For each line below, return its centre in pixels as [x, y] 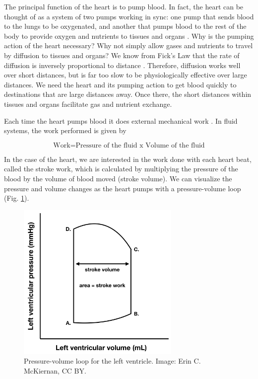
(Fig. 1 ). [17, 198]
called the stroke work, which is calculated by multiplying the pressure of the [121, 169]
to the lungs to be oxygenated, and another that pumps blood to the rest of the [125, 26]
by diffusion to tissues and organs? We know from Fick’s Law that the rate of [122, 55]
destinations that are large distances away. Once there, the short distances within [128, 94]
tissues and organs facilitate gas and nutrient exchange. [88, 104]
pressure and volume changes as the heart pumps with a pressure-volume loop [123, 188]
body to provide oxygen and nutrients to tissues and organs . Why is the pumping [129, 36]
